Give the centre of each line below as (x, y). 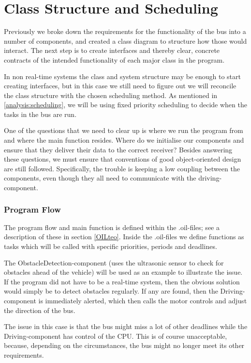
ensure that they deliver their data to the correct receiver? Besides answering (118, 149)
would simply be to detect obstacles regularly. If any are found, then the (111, 291)
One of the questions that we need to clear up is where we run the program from (124, 130)
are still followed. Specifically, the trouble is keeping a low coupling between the (122, 168)
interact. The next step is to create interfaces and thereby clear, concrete (112, 50)
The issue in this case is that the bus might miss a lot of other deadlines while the (126, 326)
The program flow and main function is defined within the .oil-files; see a (112, 227)
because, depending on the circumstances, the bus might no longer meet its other (124, 345)
